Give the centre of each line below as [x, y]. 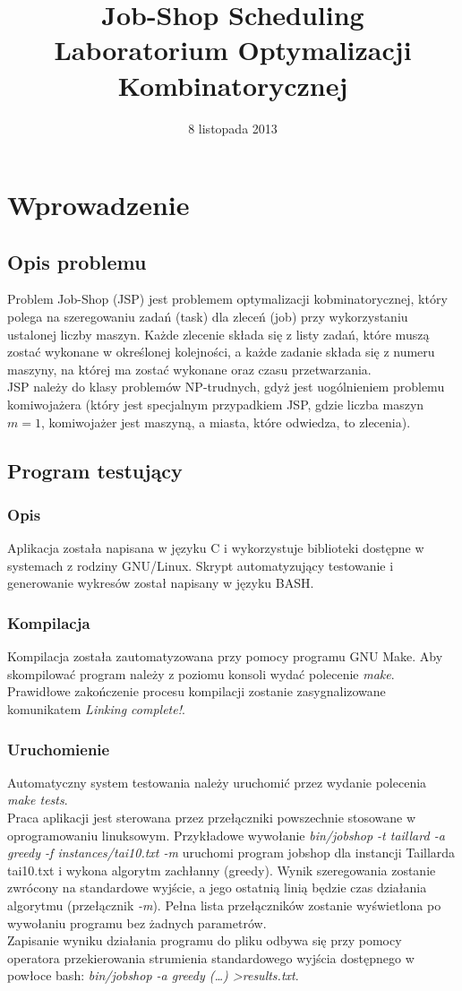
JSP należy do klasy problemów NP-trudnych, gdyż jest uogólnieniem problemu [226, 387]
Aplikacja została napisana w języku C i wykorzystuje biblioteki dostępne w [216, 548]
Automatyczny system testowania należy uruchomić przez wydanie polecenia [217, 782]
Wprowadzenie [98, 205]
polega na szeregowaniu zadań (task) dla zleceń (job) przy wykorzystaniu [208, 317]
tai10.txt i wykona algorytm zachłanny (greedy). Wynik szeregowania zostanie [222, 870]
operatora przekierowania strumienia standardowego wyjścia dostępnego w [211, 957]
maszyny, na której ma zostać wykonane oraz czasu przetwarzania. [189, 369]
